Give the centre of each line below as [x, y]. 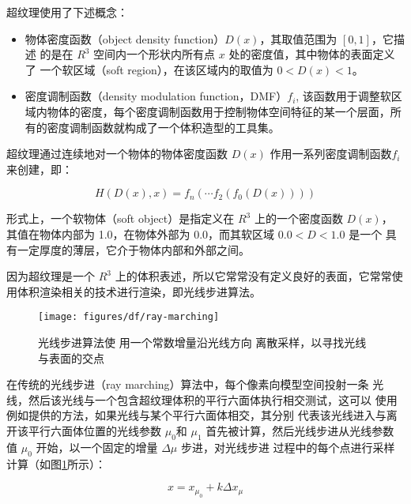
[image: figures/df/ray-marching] [129, 317]
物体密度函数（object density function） [125, 38]
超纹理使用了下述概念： [67, 12]
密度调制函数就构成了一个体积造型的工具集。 [163, 127]
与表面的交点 [71, 357]
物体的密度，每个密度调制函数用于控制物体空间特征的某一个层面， [219, 111]
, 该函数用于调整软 [343, 96]
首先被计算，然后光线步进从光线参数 [300, 430]
